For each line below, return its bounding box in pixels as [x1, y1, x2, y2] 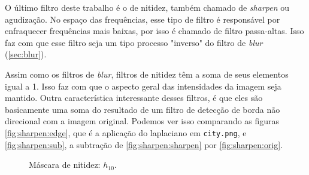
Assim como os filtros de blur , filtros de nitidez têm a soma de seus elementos [5, 67, 289, 80]
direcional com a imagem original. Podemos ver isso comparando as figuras [5, 115, 280, 127]
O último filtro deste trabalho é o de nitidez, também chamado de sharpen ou [5, 1, 290, 13]
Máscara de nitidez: [29, 158, 101, 171]
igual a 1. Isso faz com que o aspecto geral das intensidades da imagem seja [5, 79, 281, 92]
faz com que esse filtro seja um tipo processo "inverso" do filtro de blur [5, 36, 263, 48]
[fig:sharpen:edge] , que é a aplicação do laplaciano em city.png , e [5, 126, 247, 139]
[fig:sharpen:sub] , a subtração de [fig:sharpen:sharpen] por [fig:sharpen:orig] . [5, 138, 283, 151]
